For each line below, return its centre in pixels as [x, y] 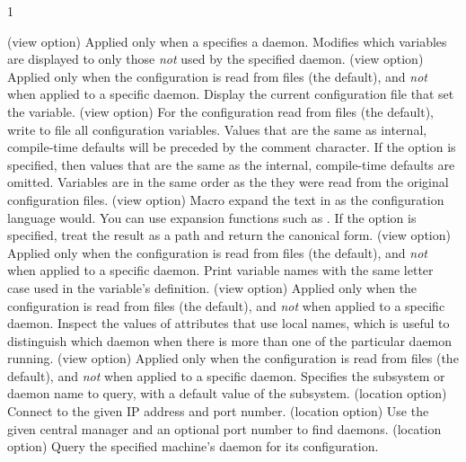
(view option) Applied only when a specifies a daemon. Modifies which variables [227, 41]
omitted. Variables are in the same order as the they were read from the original [228, 182]
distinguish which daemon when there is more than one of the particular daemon [230, 340]
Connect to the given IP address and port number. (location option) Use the [218, 411]
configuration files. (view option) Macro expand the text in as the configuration [226, 199]
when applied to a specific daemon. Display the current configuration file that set [231, 94]
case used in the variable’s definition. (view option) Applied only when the [212, 287]
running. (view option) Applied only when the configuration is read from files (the [233, 358]
